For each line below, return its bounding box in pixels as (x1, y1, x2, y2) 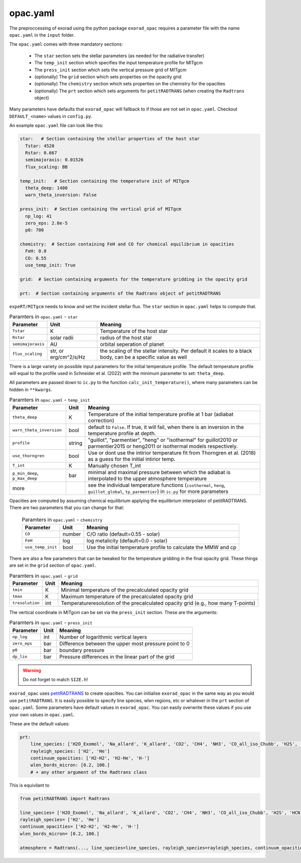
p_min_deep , (12, 469, 39, 476)
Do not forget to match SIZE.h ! (23, 676, 88, 682)
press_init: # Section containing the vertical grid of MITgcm (20, 206, 182, 212)
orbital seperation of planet (100, 340, 164, 347)
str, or (50, 347, 64, 354)
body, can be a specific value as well (100, 353, 188, 360)
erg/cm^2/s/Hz (50, 353, 85, 360)
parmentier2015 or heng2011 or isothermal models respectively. (88, 442, 238, 449)
